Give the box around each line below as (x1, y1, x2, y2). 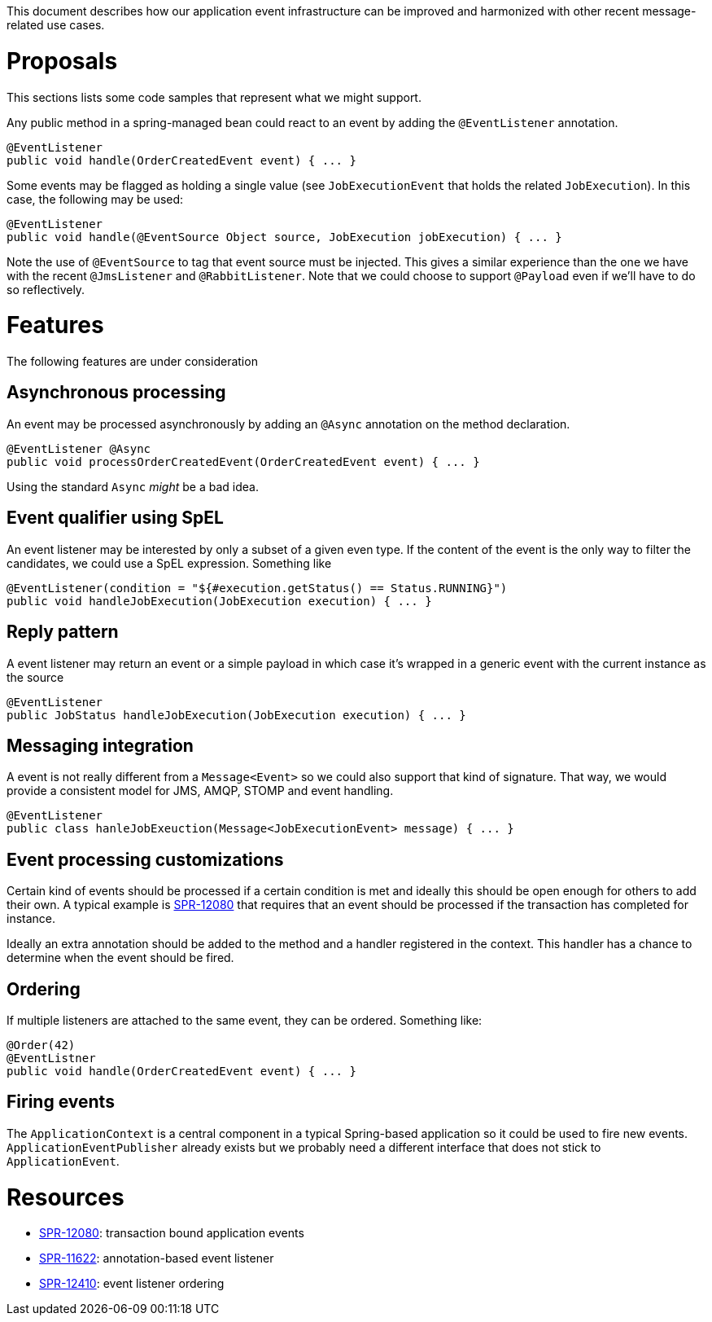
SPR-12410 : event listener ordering (39, 1276, 225, 1291)
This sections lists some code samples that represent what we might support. (7, 90, 422, 104)
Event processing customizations (7, 849, 284, 870)
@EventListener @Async (7, 441, 151, 455)
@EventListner (7, 1052, 96, 1065)
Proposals (7, 46, 118, 75)
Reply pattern (7, 621, 119, 643)
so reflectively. (7, 282, 85, 296)
